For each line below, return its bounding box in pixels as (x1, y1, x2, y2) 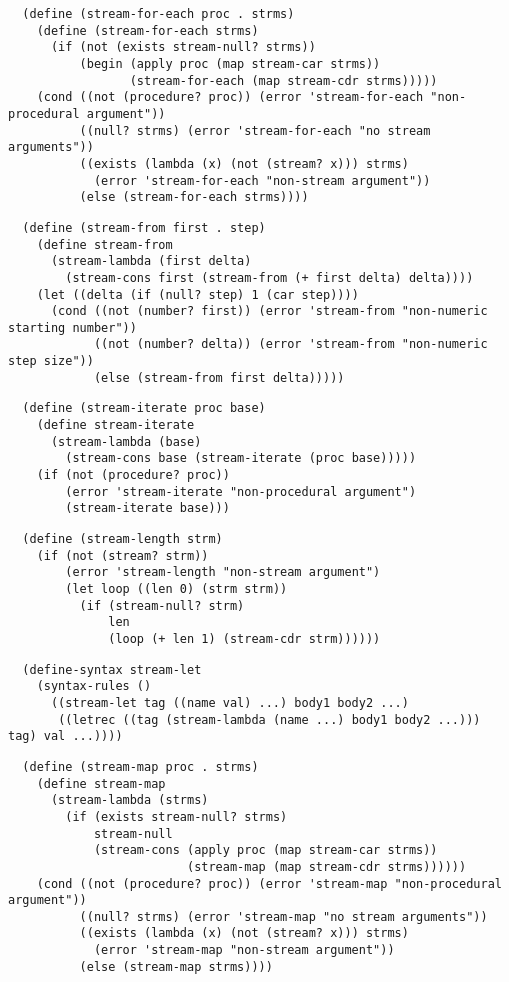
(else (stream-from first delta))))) (93, 370, 345, 385)
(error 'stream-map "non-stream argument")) (93, 943, 395, 958)
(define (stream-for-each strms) (36, 23, 259, 38)
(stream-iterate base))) (65, 501, 230, 516)
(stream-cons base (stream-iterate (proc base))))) (65, 451, 417, 466)
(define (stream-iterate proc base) (22, 401, 266, 416)
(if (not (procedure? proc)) (36, 468, 230, 483)
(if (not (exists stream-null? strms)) (50, 40, 316, 55)
